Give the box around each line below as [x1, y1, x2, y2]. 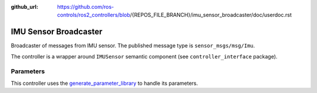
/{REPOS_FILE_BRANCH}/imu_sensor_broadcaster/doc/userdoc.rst [130, 12, 292, 19]
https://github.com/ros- [57, 4, 114, 10]
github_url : [11, 4, 38, 10]
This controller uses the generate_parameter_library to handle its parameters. [11, 80, 198, 87]
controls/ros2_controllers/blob [57, 12, 130, 19]
